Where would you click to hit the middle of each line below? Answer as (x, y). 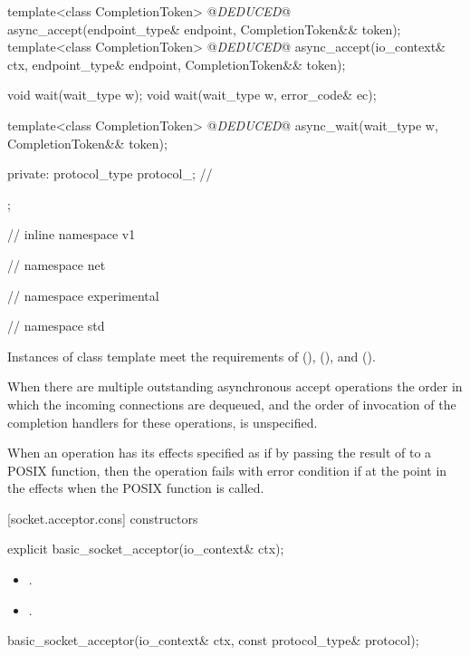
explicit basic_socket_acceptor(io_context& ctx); (146, 549)
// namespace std (56, 326)
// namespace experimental (83, 295)
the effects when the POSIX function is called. (136, 488)
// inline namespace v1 (72, 234)
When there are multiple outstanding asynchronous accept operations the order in (235, 386)
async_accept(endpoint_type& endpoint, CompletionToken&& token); (204, 29)
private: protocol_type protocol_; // (110, 174)
